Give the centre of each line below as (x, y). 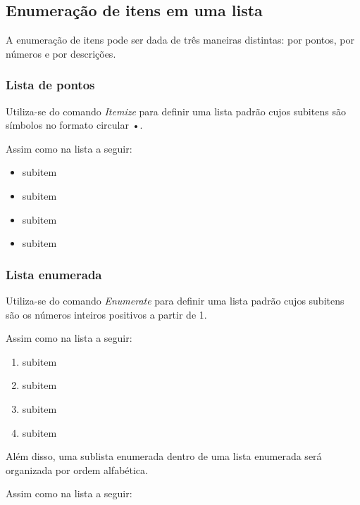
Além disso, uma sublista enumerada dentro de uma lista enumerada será (164, 456)
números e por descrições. (61, 53)
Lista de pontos (50, 85)
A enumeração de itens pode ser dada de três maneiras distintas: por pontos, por (180, 40)
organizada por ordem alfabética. (77, 469)
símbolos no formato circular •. (74, 125)
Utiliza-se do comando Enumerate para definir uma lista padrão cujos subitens (175, 300)
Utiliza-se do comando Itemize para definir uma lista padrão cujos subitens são (176, 111)
